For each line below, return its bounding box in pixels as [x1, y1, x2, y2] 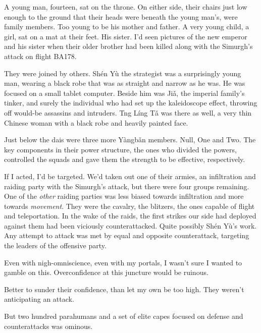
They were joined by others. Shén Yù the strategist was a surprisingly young [4, 68, 241, 78]
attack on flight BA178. [4, 50, 77, 61]
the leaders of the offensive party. [4, 240, 107, 251]
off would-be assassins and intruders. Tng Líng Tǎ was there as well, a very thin [4, 107, 252, 118]
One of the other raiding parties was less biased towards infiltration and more [4, 191, 244, 201]
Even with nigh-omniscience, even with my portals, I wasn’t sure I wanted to [4, 257, 242, 267]
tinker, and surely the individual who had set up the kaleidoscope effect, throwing [4, 97, 257, 108]
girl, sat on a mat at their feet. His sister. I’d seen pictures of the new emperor [4, 31, 247, 41]
